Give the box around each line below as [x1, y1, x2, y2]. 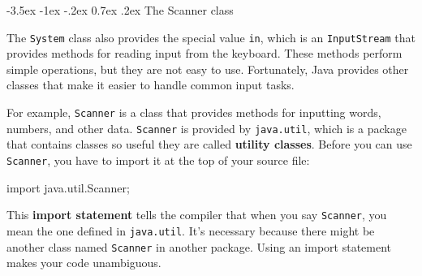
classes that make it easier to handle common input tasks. [6, 76, 295, 93]
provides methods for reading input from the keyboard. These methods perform [6, 45, 403, 62]
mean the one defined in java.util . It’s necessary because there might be [6, 222, 375, 239]
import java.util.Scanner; [6, 179, 130, 196]
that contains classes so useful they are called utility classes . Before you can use [6, 136, 412, 153]
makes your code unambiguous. [6, 254, 161, 271]
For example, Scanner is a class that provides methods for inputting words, [6, 104, 381, 121]
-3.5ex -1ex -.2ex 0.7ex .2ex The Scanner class [6, 2, 234, 18]
